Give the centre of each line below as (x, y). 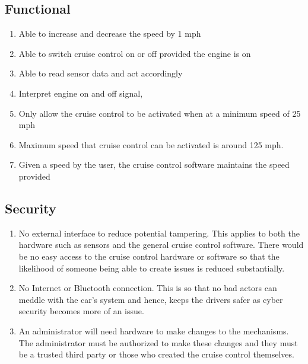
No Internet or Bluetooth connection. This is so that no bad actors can (148, 288)
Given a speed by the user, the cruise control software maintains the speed (154, 165)
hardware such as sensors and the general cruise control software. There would (161, 245)
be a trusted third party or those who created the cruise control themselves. (156, 354)
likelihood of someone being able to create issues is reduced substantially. (152, 268)
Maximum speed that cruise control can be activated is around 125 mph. (151, 144)
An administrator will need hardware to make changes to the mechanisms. (154, 331)
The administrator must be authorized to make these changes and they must (158, 342)
